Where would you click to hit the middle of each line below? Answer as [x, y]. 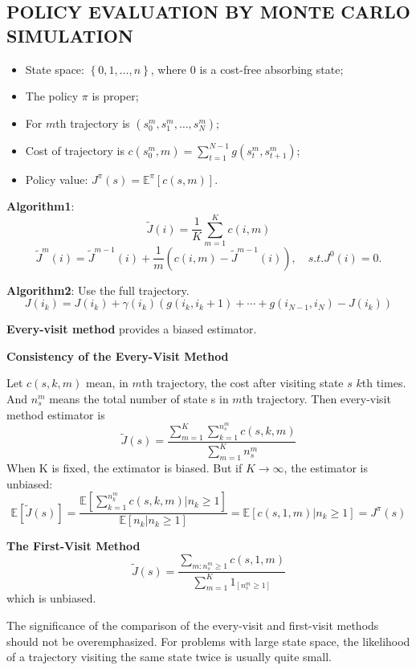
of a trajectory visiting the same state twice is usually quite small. [169, 657]
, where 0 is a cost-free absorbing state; [247, 69]
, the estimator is [326, 468]
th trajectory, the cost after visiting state [243, 383]
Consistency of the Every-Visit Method [118, 355]
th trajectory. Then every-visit [316, 398]
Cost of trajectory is [75, 150]
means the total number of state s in [139, 398]
